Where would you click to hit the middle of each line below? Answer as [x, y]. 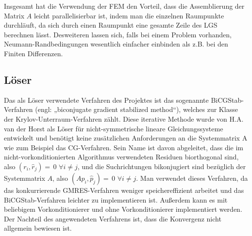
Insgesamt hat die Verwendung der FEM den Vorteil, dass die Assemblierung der [124, 6]
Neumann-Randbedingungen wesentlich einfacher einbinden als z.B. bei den [116, 44]
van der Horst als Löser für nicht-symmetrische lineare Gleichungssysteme [114, 128]
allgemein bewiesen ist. [38, 228]
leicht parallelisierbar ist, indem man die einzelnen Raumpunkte [129, 15]
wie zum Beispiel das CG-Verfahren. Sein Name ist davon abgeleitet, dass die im [124, 147]
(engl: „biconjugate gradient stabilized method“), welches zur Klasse [136, 109]
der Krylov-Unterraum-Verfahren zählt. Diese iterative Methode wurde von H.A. [124, 118]
